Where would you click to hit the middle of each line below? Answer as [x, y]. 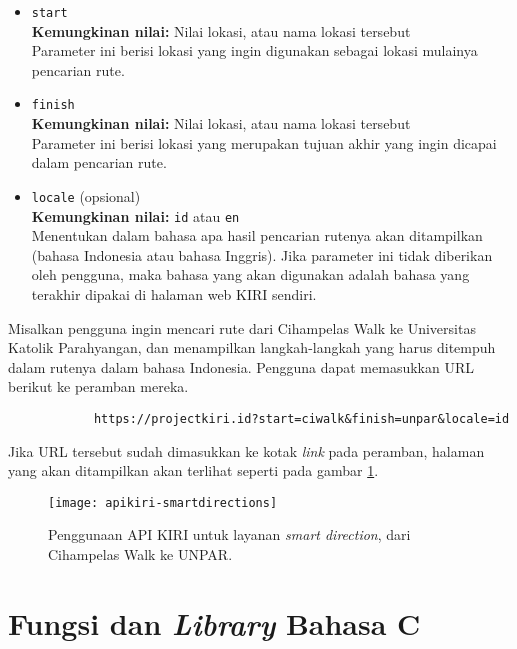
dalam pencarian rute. [99, 162]
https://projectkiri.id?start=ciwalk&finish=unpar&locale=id [301, 418]
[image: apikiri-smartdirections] [163, 502]
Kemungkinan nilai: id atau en [135, 215]
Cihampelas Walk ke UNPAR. [140, 554]
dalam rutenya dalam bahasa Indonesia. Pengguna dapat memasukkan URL [241, 366]
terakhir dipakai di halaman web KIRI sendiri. [174, 293]
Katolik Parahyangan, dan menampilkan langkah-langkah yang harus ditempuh [252, 347]
